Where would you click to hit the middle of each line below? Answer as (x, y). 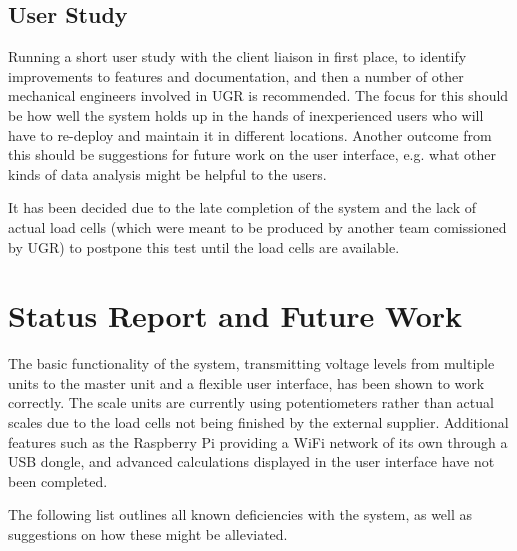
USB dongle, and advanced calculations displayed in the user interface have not (251, 461)
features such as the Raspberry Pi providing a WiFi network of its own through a (258, 441)
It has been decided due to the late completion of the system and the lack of (242, 207)
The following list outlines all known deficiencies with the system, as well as (240, 514)
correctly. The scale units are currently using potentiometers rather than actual (251, 402)
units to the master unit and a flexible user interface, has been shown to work (246, 382)
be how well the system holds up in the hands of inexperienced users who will (246, 114)
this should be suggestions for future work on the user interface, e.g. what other (252, 154)
